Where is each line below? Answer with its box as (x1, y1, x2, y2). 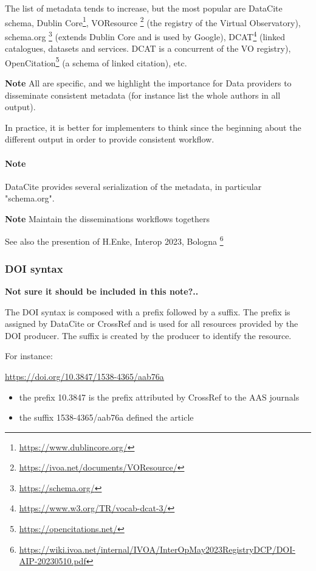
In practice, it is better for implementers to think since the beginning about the (5, 121, 301, 133)
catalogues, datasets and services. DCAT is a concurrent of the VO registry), (5, 42, 291, 55)
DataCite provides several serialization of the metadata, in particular (5, 180, 262, 192)
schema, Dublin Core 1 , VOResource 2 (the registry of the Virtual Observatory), (5, 14, 301, 29)
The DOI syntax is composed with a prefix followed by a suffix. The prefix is (5, 305, 290, 318)
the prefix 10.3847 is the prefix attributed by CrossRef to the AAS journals (19, 390, 300, 403)
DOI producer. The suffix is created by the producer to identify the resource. (5, 329, 292, 342)
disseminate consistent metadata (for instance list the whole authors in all (5, 88, 281, 101)
